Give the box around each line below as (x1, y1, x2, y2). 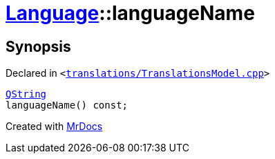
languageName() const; (6, 100, 129, 111)
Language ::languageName (6, 1, 255, 25)
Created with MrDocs (6, 120, 103, 133)
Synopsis (6, 37, 71, 55)
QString (6, 88, 47, 100)
